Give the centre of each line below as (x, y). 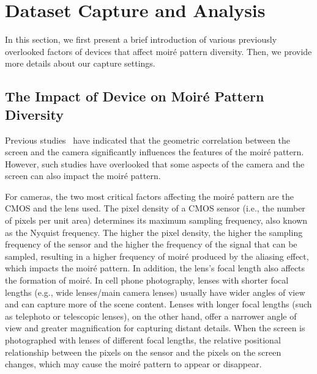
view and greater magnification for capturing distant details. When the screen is (155, 328)
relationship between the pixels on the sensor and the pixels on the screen (143, 352)
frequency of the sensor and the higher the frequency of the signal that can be (151, 244)
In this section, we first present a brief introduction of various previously (141, 39)
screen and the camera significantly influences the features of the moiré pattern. (155, 152)
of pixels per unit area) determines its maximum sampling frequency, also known (156, 220)
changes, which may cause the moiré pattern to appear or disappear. (133, 364)
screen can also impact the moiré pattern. (83, 176)
